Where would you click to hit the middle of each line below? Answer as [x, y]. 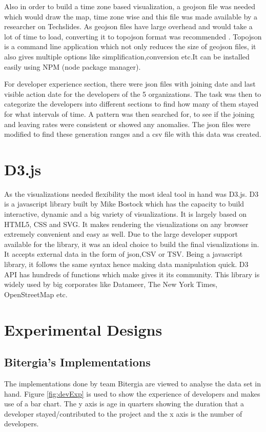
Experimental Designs [83, 329]
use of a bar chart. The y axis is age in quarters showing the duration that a [124, 404]
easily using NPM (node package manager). [73, 66]
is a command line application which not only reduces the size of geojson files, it [130, 46]
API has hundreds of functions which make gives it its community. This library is [132, 274]
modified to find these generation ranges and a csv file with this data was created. [133, 134]
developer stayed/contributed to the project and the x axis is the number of [123, 413]
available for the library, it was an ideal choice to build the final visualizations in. [132, 244]
